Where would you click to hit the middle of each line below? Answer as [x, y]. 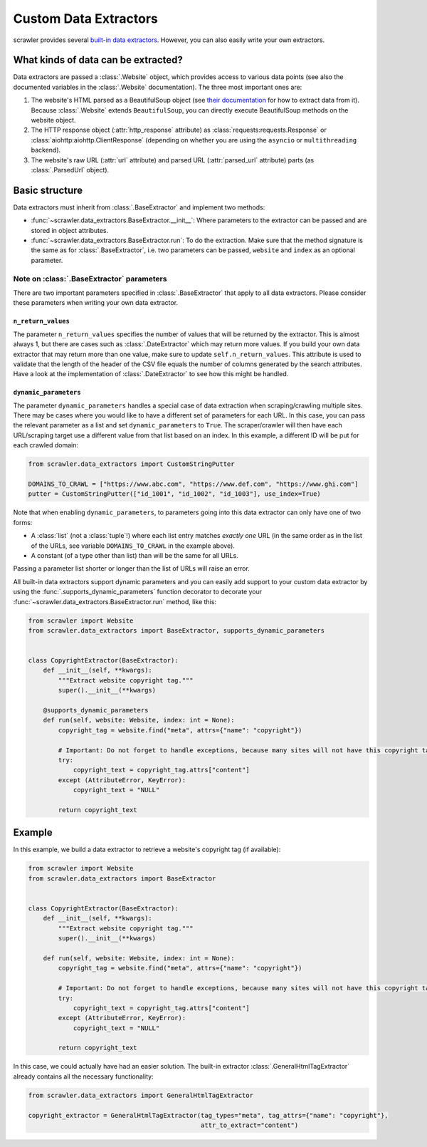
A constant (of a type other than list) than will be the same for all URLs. [135, 555]
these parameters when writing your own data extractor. [95, 303]
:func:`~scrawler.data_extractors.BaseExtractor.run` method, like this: [115, 601]
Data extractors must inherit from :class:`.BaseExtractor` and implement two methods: [139, 207]
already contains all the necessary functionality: [83, 1076]
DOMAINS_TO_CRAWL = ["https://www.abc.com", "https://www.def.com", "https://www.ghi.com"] [193, 484]
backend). [46, 150]
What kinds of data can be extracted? [98, 60]
